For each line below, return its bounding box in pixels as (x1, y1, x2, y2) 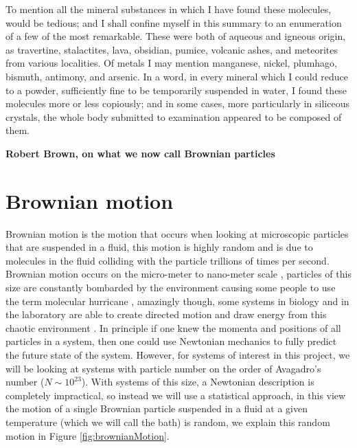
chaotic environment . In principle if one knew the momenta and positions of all (5, 320, 341, 335)
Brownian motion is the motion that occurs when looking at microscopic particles (5, 226, 349, 240)
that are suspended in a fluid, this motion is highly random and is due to (5, 240, 313, 254)
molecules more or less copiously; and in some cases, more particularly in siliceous (5, 96, 349, 111)
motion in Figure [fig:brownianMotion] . (5, 428, 170, 443)
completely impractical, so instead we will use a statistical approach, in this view (5, 388, 346, 402)
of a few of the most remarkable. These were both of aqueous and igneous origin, (5, 29, 346, 43)
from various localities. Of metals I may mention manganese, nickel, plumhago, (5, 56, 337, 70)
